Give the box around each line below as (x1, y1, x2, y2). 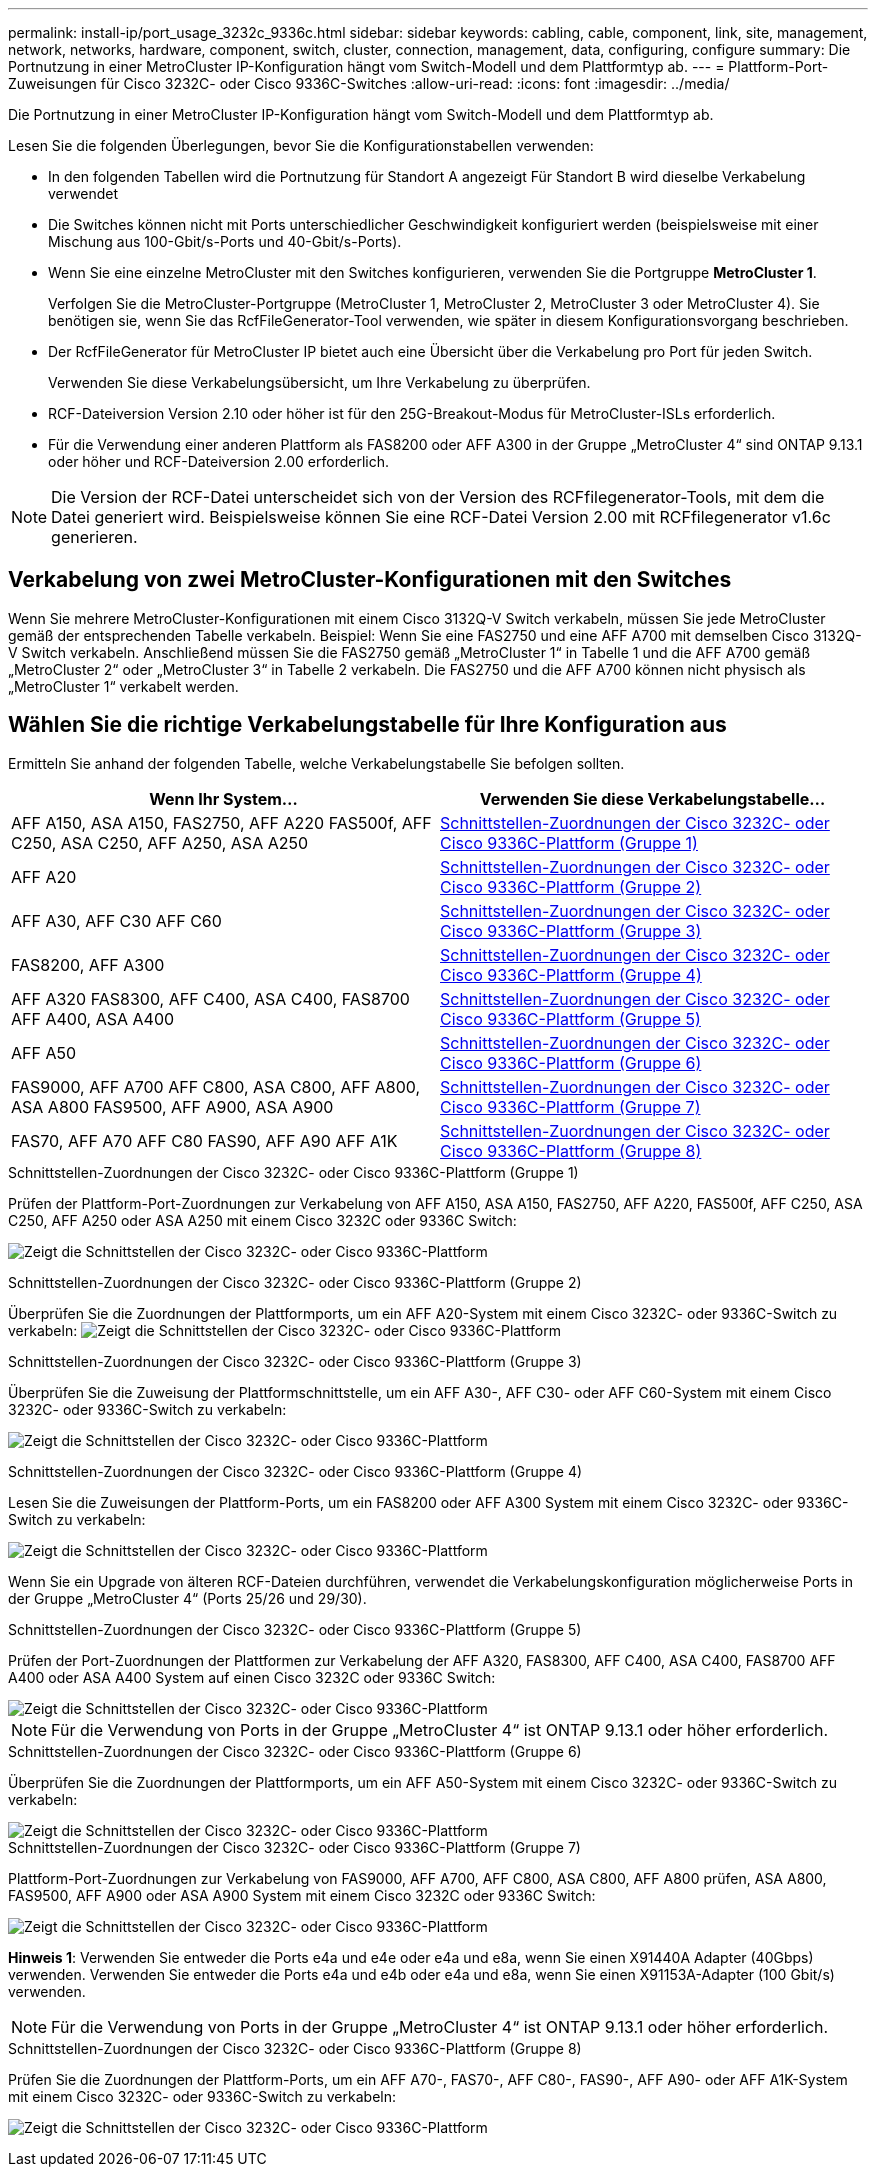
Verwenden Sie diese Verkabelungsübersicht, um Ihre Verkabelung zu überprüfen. (48, 374, 591, 391)
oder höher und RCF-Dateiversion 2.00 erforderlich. (48, 453, 390, 470)
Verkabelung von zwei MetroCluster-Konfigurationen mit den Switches (8, 567, 732, 593)
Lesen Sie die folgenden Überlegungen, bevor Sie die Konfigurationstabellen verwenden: (8, 137, 594, 154)
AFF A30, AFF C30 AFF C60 (11, 910, 222, 931)
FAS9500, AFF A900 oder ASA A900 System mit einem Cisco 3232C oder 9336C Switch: (8, 1886, 596, 1904)
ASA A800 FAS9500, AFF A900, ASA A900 (11, 1096, 334, 1117)
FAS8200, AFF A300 (11, 954, 165, 975)
